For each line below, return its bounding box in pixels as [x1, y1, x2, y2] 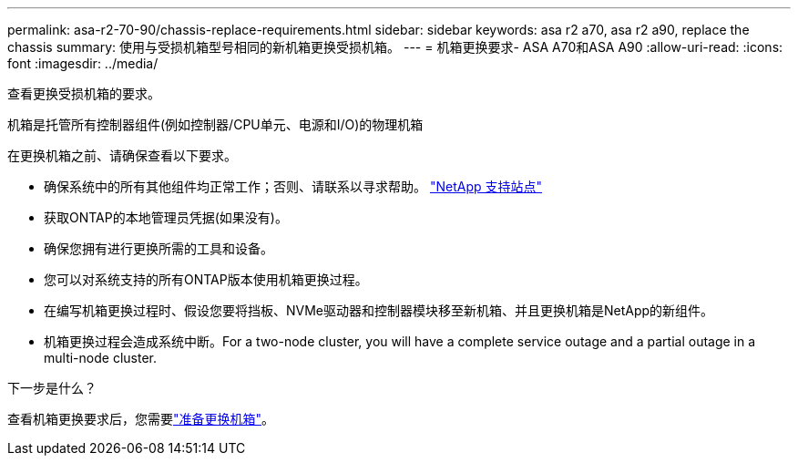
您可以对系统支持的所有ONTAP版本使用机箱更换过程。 [44, 272, 368, 287]
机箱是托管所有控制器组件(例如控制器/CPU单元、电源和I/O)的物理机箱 [7, 117, 424, 132]
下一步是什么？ [7, 380, 97, 396]
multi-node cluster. [44, 350, 157, 365]
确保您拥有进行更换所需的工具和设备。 [44, 241, 273, 256]
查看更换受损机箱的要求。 [7, 86, 160, 101]
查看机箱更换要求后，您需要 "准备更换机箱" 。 [7, 411, 275, 427]
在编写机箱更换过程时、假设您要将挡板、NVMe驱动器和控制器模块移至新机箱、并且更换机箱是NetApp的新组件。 [44, 303, 714, 318]
